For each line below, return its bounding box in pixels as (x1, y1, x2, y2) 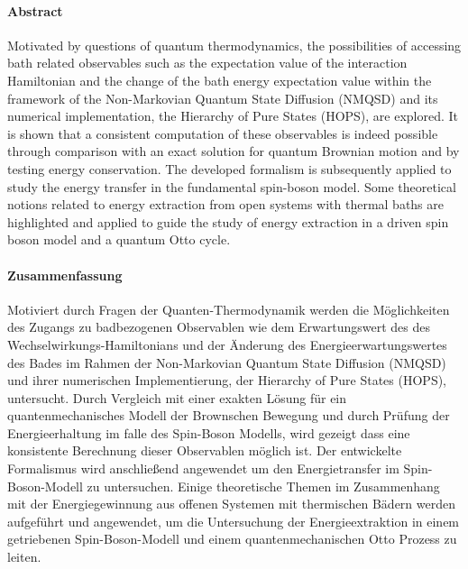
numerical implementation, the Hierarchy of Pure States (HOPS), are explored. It (7, 106, 459, 125)
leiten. (7, 547, 41, 566)
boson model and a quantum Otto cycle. (7, 230, 231, 249)
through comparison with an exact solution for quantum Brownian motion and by (7, 142, 460, 161)
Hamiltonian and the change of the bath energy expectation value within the (7, 70, 432, 89)
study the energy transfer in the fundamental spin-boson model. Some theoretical (7, 177, 456, 196)
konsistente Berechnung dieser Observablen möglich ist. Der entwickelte (7, 441, 402, 460)
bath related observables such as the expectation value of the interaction (7, 53, 408, 72)
